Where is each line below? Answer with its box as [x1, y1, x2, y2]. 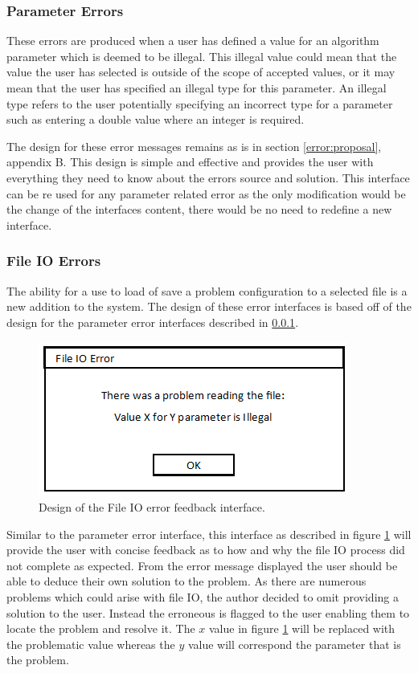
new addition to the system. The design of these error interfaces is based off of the [6, 298, 412, 315]
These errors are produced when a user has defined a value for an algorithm [6, 32, 379, 49]
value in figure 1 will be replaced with [208, 620, 395, 637]
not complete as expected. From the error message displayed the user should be [6, 557, 398, 573]
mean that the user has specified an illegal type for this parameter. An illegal [6, 80, 387, 96]
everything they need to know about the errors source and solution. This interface [6, 169, 410, 186]
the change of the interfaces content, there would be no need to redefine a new [6, 201, 392, 218]
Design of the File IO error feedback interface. [39, 498, 265, 515]
